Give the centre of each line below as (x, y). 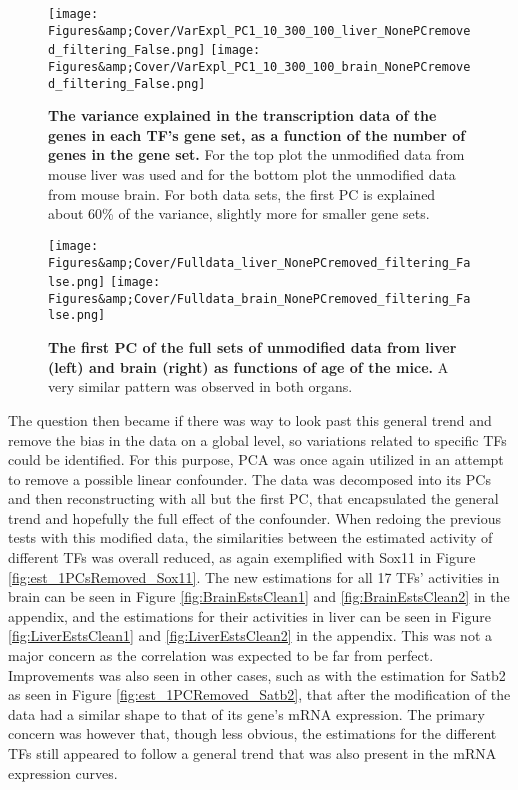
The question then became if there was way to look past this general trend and (250, 419)
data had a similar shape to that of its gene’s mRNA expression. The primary (246, 713)
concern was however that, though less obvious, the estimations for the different (252, 733)
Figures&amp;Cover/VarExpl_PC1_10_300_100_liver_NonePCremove (259, 30)
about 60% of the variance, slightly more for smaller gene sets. (239, 213)
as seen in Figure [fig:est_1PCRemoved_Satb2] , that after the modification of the (259, 694)
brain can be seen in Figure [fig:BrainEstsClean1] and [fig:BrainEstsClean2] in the (259, 596)
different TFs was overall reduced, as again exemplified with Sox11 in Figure (242, 557)
